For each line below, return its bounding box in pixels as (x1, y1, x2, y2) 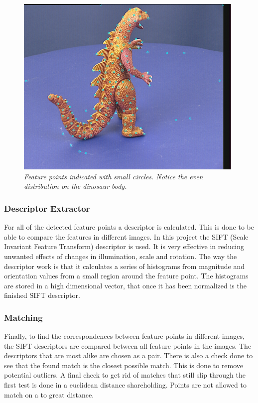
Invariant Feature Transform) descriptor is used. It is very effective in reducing (4, 241, 244, 252)
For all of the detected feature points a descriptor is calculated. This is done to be (4, 222, 254, 232)
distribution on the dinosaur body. (24, 181, 127, 191)
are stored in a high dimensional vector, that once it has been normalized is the (4, 280, 247, 290)
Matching (4, 311, 43, 323)
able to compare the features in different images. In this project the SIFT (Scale (4, 231, 249, 242)
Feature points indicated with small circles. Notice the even (24, 171, 203, 181)
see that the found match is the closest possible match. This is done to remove (4, 360, 244, 370)
